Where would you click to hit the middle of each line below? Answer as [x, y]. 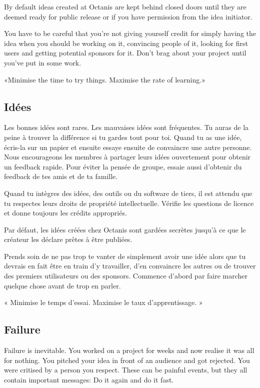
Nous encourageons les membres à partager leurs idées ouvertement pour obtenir [127, 157]
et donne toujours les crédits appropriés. [65, 213]
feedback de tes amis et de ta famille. [61, 176]
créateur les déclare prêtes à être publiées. [68, 239]
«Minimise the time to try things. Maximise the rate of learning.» [105, 79]
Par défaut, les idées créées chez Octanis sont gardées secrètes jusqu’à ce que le [125, 229]
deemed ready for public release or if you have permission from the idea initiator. [128, 16]
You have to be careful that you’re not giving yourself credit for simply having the [130, 33]
